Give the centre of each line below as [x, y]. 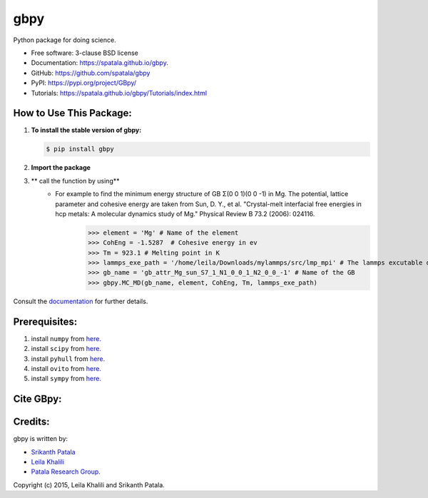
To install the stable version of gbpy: [86, 130]
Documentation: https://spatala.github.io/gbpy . [100, 63]
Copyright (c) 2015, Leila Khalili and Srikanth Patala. [89, 484]
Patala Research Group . [66, 472]
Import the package [61, 168]
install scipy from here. [66, 349]
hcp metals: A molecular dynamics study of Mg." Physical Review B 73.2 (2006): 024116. [185, 213]
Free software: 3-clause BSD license [85, 53]
